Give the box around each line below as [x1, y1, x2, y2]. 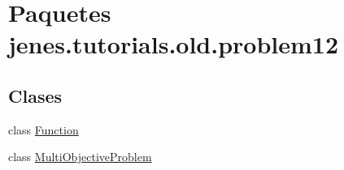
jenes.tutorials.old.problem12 [8, 28, 339, 61]
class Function [8, 121, 79, 138]
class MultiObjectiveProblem [8, 148, 152, 165]
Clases [8, 83, 63, 108]
